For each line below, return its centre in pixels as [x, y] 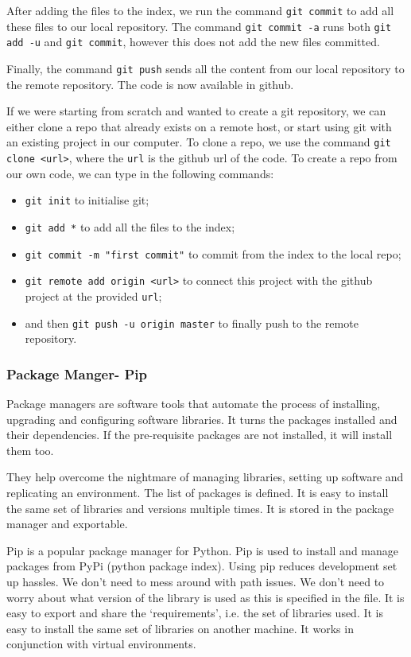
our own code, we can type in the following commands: [140, 173]
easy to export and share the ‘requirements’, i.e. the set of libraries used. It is [195, 613]
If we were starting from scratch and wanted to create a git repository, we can [196, 111]
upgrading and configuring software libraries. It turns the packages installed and [202, 419]
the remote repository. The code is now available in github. [150, 84]
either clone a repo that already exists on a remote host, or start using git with [199, 126]
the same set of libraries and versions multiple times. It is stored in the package [200, 508]
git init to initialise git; [87, 200]
